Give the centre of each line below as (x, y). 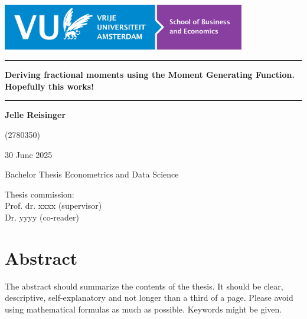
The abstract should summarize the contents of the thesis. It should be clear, (144, 286)
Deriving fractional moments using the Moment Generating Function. (150, 75)
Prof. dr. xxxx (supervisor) (53, 205)
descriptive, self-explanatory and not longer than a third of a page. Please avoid (149, 297)
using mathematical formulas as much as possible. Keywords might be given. (143, 309)
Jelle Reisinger (35, 115)
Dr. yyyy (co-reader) (42, 217)
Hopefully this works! (50, 86)
